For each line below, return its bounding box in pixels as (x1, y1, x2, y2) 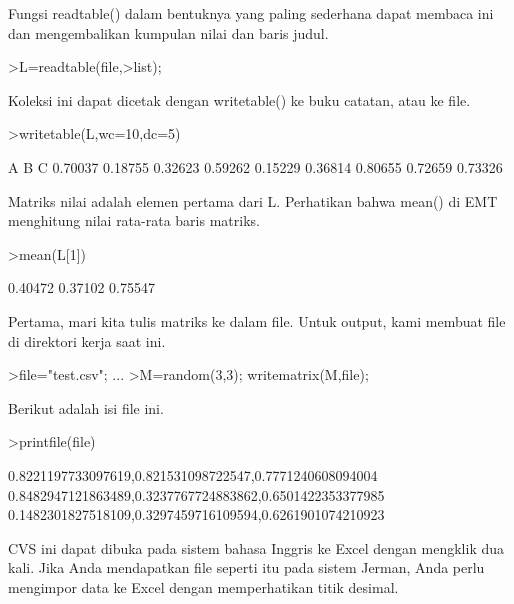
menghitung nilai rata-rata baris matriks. (8, 210, 260, 231)
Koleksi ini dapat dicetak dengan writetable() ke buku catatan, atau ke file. (8, 89, 471, 110)
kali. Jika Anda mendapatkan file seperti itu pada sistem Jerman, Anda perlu (8, 557, 485, 578)
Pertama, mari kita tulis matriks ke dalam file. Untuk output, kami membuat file (8, 310, 506, 331)
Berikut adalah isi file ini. (8, 397, 164, 418)
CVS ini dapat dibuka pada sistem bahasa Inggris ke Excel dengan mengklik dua (8, 537, 505, 558)
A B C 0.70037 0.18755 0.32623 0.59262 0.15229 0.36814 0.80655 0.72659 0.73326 (8, 156, 503, 177)
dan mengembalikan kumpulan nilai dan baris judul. (8, 22, 329, 43)
